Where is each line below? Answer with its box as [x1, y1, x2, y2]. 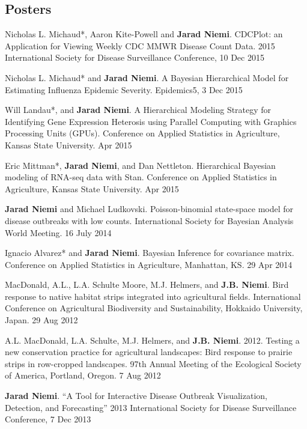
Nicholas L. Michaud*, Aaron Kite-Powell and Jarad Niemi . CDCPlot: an [5, 28, 283, 40]
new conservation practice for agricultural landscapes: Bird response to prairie [5, 345, 293, 358]
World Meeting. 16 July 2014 [5, 226, 112, 239]
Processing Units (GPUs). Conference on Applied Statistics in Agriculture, [5, 127, 280, 139]
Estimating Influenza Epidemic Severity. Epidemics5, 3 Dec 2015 [5, 83, 243, 96]
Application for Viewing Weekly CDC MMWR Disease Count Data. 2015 [5, 39, 275, 52]
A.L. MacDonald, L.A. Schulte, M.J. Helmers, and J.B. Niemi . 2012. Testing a [5, 333, 300, 346]
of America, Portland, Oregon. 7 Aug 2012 [5, 369, 161, 382]
